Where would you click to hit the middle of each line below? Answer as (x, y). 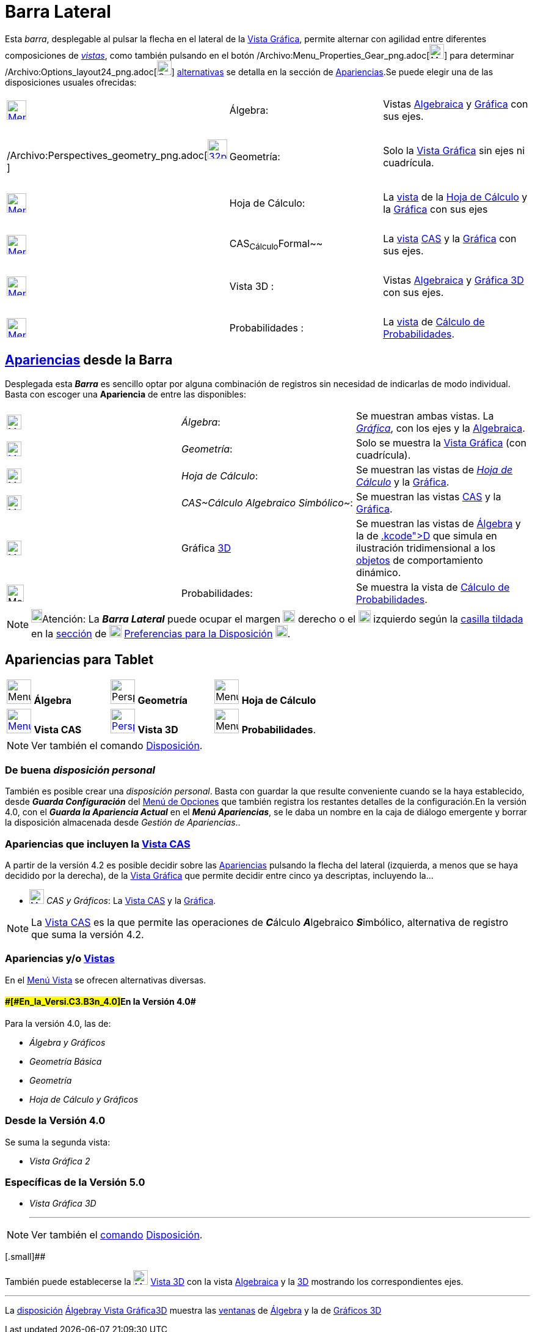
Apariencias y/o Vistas (60, 959)
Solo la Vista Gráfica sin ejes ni (454, 150)
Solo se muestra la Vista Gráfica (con (441, 442)
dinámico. (378, 572)
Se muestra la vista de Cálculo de (433, 587)
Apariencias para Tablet (79, 660)
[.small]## (25, 1257)
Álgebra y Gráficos (67, 1042)
